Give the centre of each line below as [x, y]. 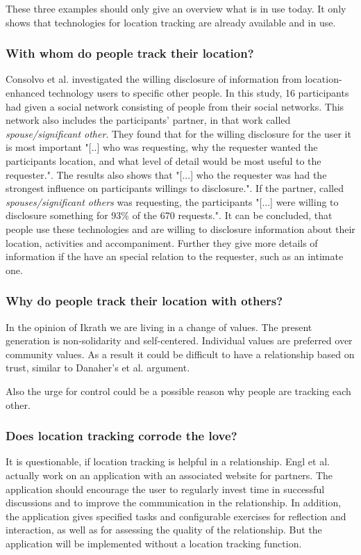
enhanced [25, 92]
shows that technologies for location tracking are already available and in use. [171, 22]
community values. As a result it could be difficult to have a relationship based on [180, 354]
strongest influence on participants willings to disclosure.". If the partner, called [175, 188]
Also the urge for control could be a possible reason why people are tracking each [178, 391]
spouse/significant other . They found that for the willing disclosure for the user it [178, 133]
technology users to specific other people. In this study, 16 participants [199, 92]
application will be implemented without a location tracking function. [154, 543]
